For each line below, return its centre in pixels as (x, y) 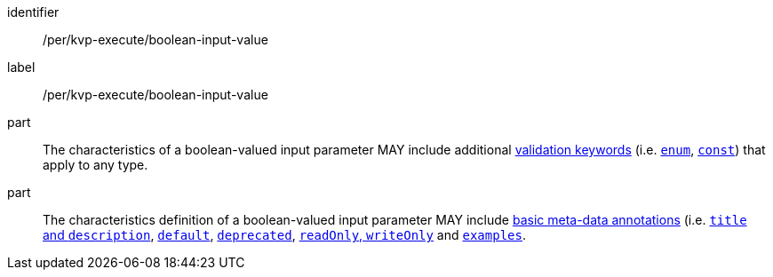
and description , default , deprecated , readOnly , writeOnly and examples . (284, 235)
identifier (33, 12)
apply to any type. (96, 165)
